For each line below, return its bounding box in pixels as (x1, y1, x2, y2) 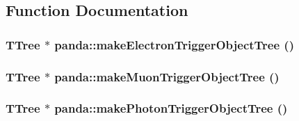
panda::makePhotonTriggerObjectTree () (54, 99, 288, 117)
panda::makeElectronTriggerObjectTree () (54, 35, 294, 53)
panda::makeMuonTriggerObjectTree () (54, 67, 280, 85)
